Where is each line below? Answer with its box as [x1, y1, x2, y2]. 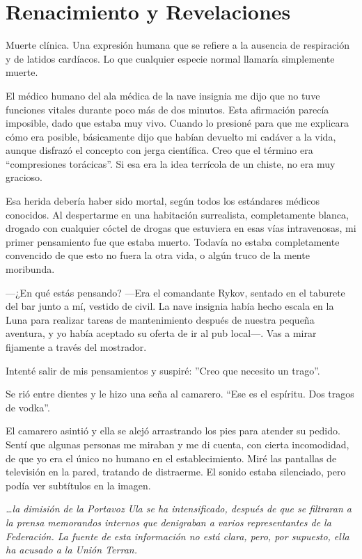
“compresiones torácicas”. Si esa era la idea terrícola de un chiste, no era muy [6, 156, 336, 171]
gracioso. [6, 170, 43, 184]
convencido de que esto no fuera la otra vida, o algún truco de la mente [6, 248, 310, 262]
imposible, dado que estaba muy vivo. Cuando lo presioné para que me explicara [6, 116, 349, 130]
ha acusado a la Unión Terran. [6, 542, 137, 557]
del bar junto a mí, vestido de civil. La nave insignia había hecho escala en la [6, 299, 334, 313]
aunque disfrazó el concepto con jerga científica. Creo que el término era [6, 143, 313, 157]
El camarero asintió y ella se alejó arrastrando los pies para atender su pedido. [6, 423, 340, 438]
